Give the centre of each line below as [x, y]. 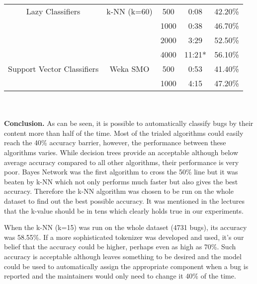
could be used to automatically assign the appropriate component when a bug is [126, 266]
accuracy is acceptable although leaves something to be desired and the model [123, 256]
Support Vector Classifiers [53, 69]
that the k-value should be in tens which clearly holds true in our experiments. [124, 210]
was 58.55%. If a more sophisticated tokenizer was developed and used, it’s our [124, 237]
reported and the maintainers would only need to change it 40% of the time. [120, 276]
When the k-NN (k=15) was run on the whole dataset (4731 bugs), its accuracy [126, 227]
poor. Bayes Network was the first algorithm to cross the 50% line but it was [121, 172]
